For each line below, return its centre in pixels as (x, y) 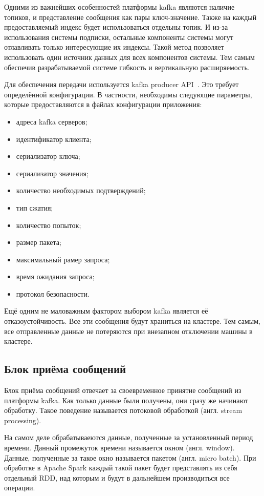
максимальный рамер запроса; (63, 259)
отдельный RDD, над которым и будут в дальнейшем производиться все (117, 477)
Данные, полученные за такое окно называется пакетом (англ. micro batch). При (130, 457)
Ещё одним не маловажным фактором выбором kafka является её (106, 311)
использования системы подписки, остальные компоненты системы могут (119, 37)
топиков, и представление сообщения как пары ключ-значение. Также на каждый (130, 17)
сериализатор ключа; (48, 156)
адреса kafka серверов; (52, 121)
